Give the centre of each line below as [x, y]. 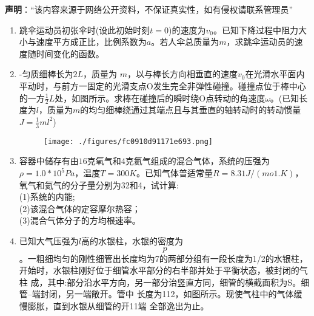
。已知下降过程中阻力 [256, 29]
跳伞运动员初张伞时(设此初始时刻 [85, 29]
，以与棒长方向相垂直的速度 [182, 74]
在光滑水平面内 [275, 74]
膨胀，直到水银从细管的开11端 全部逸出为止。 [118, 306]
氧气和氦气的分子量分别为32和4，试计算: [99, 184]
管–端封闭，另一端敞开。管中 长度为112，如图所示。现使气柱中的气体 [156, 294]
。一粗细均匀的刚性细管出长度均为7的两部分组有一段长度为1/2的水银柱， [163, 258]
